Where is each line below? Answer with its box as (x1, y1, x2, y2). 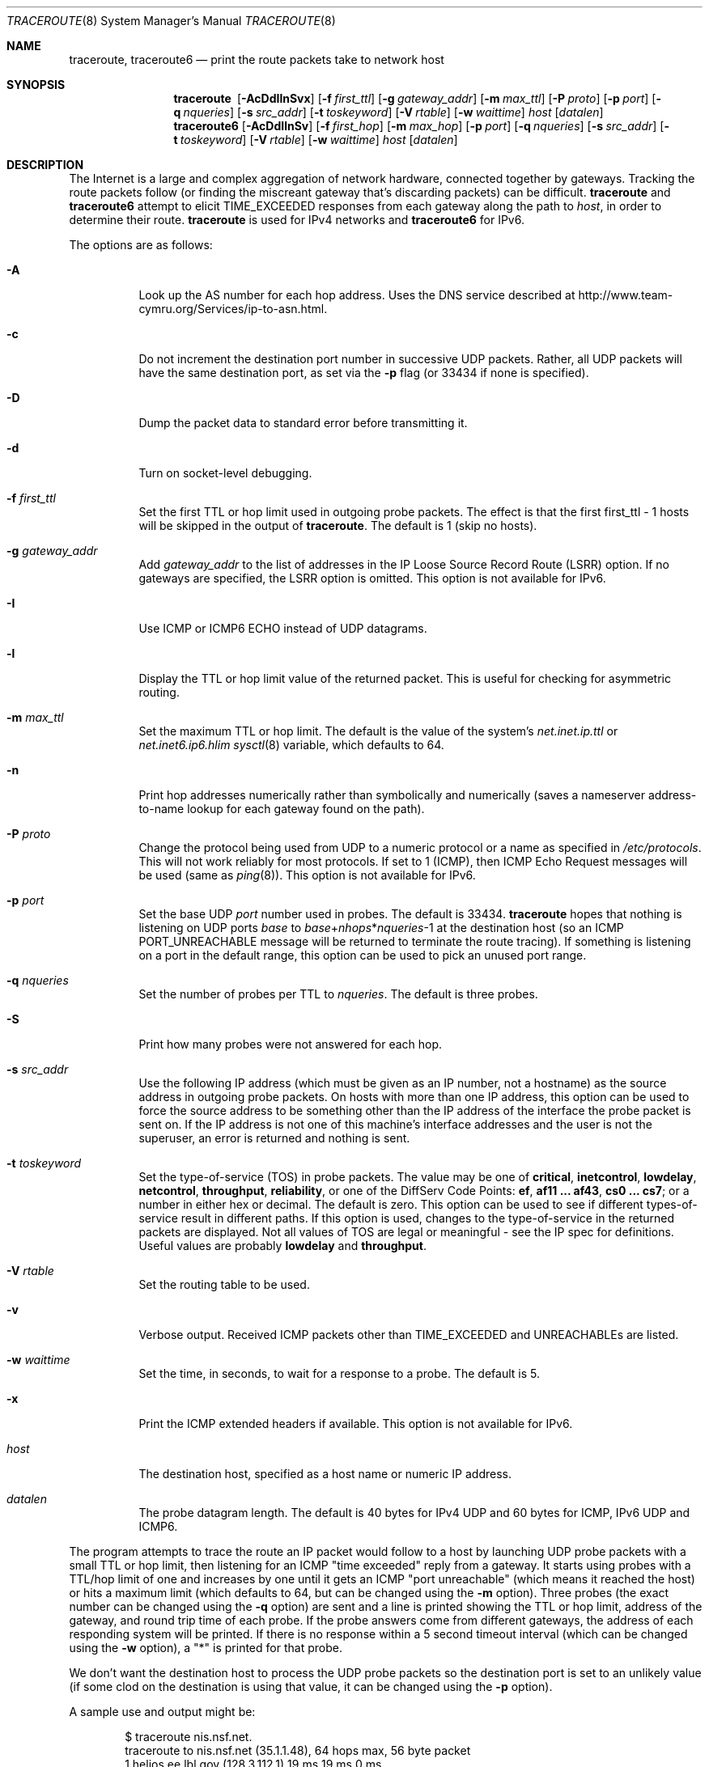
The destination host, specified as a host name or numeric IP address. (138, 1467, 512, 1481)
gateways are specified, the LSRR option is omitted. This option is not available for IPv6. (138, 571, 606, 585)
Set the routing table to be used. (138, 1278, 310, 1291)
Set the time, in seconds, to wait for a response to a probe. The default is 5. (138, 1367, 540, 1380)
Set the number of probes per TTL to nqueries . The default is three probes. (138, 987, 538, 1001)
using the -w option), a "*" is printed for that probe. (69, 1641, 342, 1655)
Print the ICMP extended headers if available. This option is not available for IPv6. (138, 1417, 573, 1430)
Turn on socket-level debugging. (138, 466, 312, 480)
